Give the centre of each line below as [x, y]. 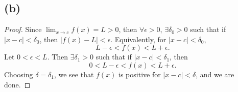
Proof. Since [23, 29]
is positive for [140, 74]
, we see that [74, 74]
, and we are [215, 74]
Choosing [19, 74]
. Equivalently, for [138, 39]
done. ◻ [17, 84]
